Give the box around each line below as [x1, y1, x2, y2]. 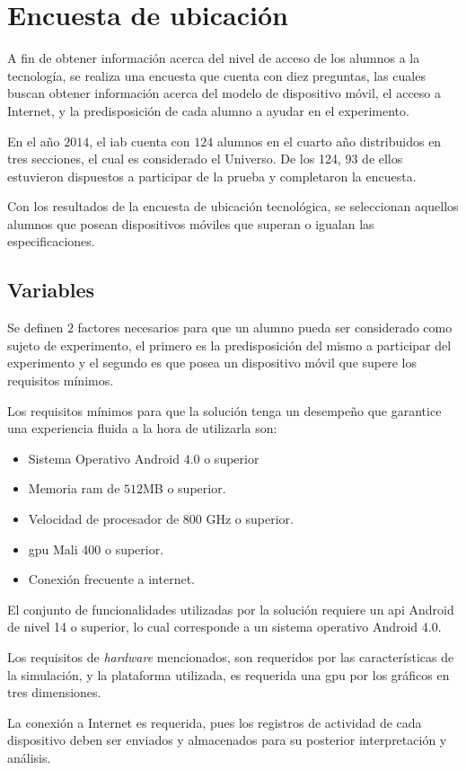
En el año [7, 131, 60, 150]
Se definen [7, 318, 64, 337]
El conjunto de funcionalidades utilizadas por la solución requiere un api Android [7, 599, 454, 618]
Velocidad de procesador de [28, 509, 180, 528]
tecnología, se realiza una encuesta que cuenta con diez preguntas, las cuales [7, 66, 426, 84]
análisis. [7, 748, 51, 766]
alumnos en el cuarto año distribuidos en [216, 131, 442, 150]
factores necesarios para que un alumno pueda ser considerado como [77, 318, 453, 337]
